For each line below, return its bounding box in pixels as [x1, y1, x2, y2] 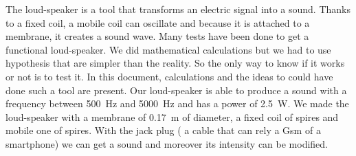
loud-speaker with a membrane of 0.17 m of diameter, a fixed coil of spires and [5, 109, 339, 124]
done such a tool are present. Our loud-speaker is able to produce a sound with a [5, 82, 347, 97]
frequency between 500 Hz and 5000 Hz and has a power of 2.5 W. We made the [5, 96, 349, 111]
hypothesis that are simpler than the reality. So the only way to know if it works [5, 56, 345, 70]
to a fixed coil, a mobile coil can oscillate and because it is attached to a [5, 15, 310, 30]
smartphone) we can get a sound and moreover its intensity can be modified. [5, 136, 329, 151]
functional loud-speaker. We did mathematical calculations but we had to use [5, 42, 331, 56]
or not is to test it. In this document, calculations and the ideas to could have [5, 69, 333, 83]
